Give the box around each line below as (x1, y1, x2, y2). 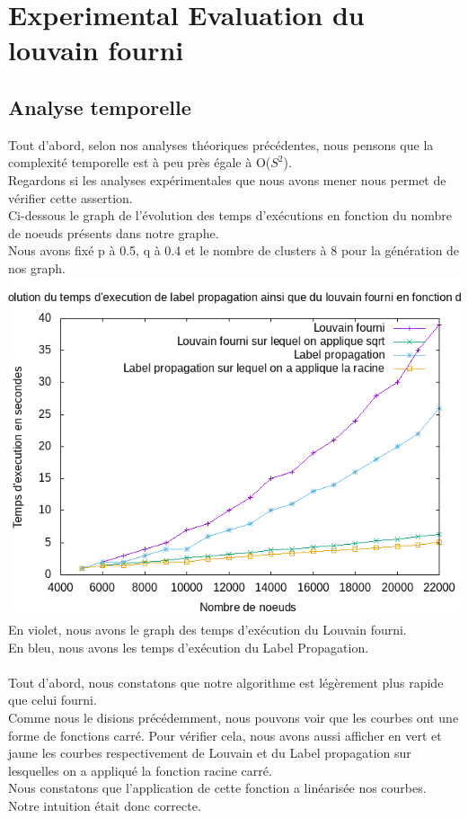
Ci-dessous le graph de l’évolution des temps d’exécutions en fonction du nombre (8, 206, 453, 225)
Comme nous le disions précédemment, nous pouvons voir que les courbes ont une (8, 708, 459, 727)
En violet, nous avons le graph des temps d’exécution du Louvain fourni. (8, 620, 407, 639)
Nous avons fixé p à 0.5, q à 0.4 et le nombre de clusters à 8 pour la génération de (8, 241, 460, 260)
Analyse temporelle (8, 93, 191, 120)
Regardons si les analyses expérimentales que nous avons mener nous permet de (8, 170, 446, 189)
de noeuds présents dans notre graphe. (8, 223, 219, 242)
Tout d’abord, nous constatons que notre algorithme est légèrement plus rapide (8, 672, 444, 691)
